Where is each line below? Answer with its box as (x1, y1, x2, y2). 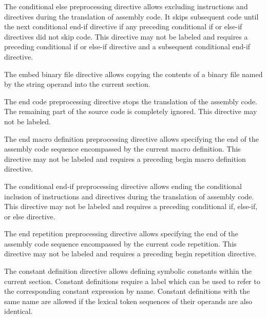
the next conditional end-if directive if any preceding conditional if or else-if (4, 21, 242, 32)
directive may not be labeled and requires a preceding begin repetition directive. (4, 248, 257, 259)
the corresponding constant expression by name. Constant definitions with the (4, 286, 250, 296)
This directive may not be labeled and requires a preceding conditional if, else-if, (4, 201, 258, 212)
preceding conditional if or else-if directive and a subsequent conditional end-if (4, 41, 251, 52)
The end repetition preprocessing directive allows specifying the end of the (4, 228, 238, 239)
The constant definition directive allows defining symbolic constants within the (4, 266, 252, 276)
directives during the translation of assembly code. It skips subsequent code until (4, 11, 259, 22)
